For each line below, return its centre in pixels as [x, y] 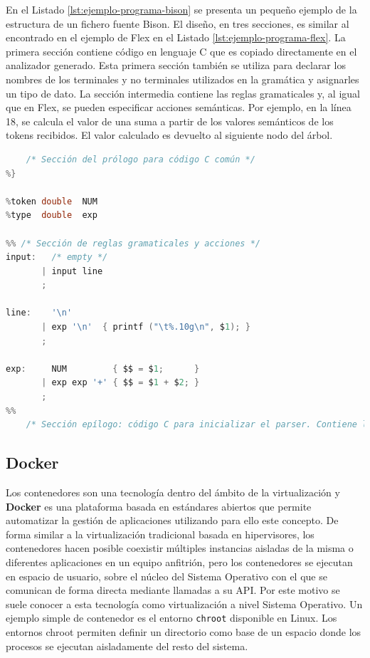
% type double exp [52, 215]
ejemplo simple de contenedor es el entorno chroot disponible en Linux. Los [171, 618]
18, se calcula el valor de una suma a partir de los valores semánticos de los [170, 121]
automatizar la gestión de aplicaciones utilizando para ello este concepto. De [172, 520]
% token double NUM [52, 201]
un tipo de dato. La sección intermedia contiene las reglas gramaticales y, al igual [183, 93]
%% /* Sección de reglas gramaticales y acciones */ [133, 243]
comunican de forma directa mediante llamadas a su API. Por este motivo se [173, 590]
